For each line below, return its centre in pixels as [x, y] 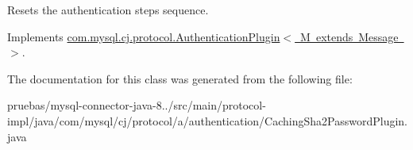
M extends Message [349, 36]
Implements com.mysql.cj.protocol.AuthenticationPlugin [144, 36]
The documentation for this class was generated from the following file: [180, 78]
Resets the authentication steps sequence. [108, 10]
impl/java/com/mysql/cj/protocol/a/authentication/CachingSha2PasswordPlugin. [207, 120]
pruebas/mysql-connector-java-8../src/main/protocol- [137, 105]
